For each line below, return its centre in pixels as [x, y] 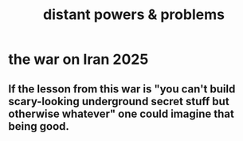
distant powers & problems [134, 15]
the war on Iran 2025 [78, 59]
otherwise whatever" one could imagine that [121, 114]
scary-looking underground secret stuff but [119, 101]
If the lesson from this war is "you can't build [122, 89]
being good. [39, 126]
